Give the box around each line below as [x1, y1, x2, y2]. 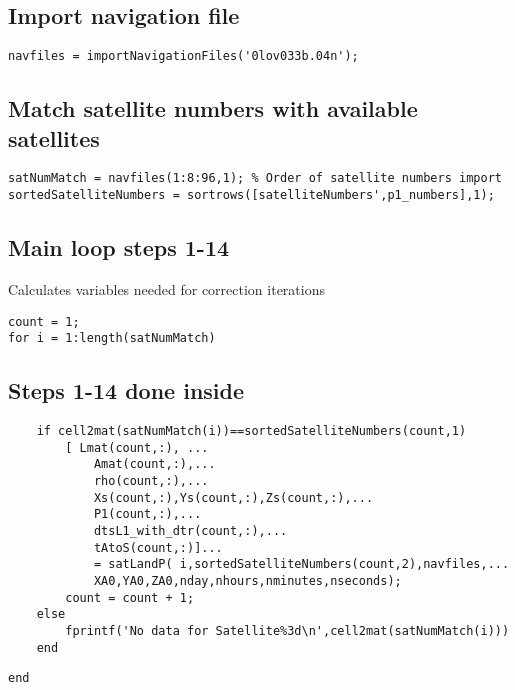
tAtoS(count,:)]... [93, 540, 223, 555]
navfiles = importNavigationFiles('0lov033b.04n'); [8, 49, 359, 64]
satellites [8, 122, 100, 153]
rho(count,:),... [93, 474, 209, 489]
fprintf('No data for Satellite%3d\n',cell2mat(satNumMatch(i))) [65, 623, 510, 638]
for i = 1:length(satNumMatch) [8, 331, 216, 346]
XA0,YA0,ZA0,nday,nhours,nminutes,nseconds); [93, 573, 402, 588]
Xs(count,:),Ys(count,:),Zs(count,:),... [93, 490, 374, 505]
